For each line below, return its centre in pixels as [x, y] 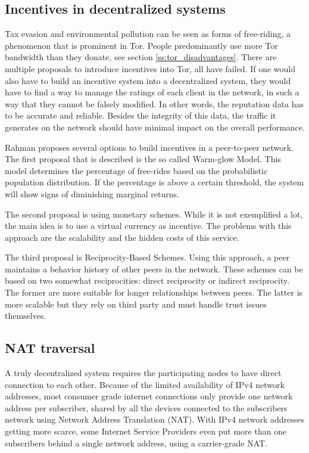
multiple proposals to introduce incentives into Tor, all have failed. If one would [150, 68]
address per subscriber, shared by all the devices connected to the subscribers [146, 407]
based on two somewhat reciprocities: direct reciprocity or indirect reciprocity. [147, 280]
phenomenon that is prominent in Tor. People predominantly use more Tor [141, 45]
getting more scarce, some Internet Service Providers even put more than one [146, 431]
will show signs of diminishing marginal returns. [92, 193]
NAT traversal [50, 348]
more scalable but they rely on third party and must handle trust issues [136, 304]
